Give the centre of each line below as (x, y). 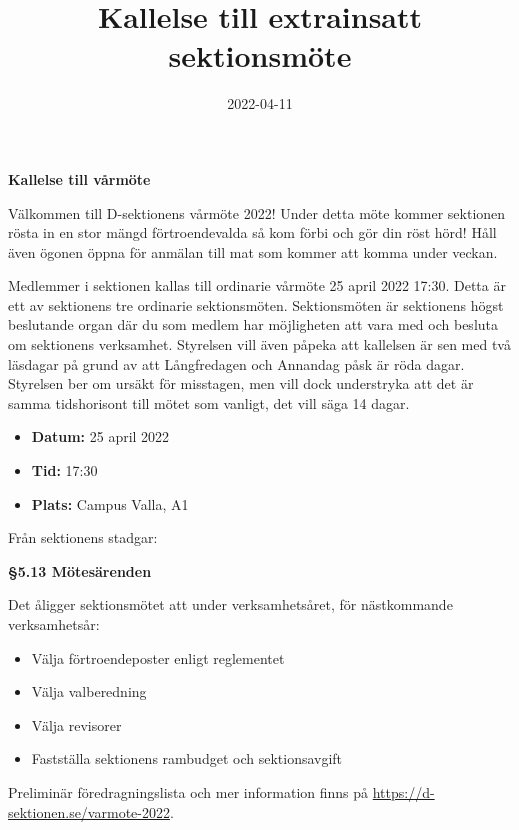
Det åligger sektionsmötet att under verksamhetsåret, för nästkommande (230, 604)
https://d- (403, 791)
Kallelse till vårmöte (79, 178)
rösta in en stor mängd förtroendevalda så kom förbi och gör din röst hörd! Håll (252, 232)
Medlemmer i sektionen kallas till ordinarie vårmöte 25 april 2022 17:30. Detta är (257, 285)
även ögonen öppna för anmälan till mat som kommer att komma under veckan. (253, 251)
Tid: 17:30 (64, 470)
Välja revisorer (76, 724)
